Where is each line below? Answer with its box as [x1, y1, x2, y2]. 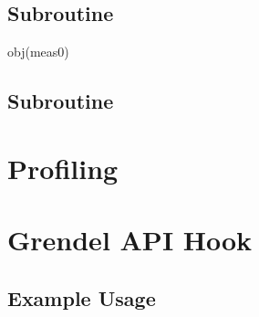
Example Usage [7, 283, 156, 312]
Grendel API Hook [7, 221, 253, 259]
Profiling [7, 149, 119, 186]
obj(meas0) [7, 42, 69, 61]
